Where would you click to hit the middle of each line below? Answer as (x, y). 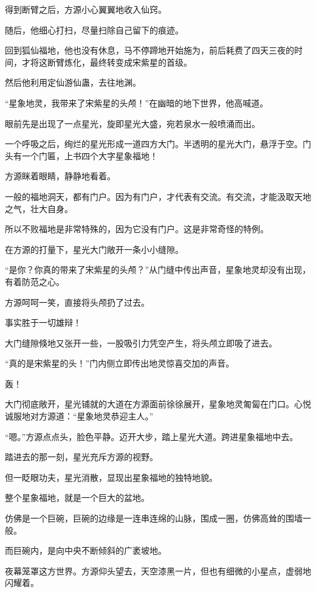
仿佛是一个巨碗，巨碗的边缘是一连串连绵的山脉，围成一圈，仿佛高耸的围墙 (154, 518)
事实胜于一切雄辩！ (43, 322)
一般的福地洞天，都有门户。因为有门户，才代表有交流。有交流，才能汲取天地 (158, 196)
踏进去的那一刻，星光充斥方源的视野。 (81, 457)
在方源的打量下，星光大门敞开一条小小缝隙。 (94, 249)
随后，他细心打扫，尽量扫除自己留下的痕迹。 (94, 29)
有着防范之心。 (35, 281)
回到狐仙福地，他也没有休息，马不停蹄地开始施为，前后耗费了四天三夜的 (149, 50)
